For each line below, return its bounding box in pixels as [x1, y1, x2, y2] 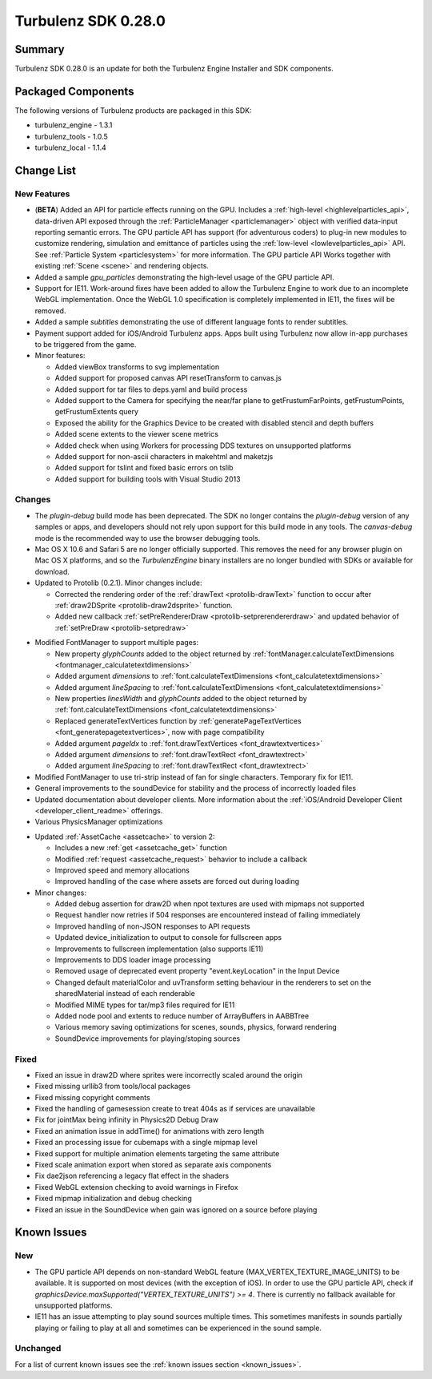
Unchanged [14, 1343, 62, 1354]
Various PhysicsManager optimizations [34, 817, 163, 827]
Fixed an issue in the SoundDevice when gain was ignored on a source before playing [34, 1204, 318, 1214]
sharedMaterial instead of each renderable [54, 989, 195, 998]
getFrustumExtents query [54, 407, 139, 417]
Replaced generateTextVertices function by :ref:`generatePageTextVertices [54, 716, 302, 725]
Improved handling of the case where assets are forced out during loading [54, 877, 300, 886]
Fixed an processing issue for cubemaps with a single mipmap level [34, 1138, 258, 1147]
